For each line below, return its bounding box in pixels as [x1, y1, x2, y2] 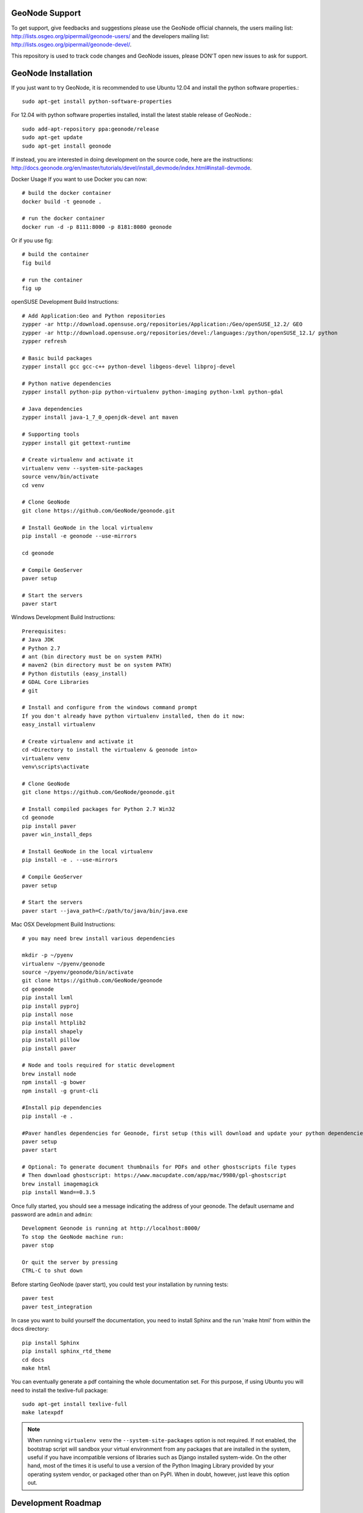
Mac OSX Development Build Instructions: [11, 921, 116, 928]
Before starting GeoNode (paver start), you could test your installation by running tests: [11, 1281, 229, 1288]
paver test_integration [22, 1303, 93, 1310]
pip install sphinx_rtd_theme [22, 1348, 112, 1355]
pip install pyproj [22, 1002, 80, 1009]
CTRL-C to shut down [22, 1267, 83, 1274]
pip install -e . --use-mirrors [22, 856, 118, 864]
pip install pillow [22, 1037, 80, 1043]
